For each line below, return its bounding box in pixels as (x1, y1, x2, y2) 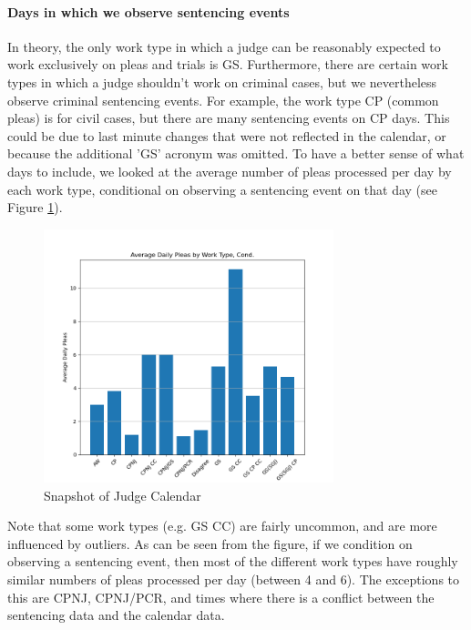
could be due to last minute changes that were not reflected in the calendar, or (7, 126, 446, 145)
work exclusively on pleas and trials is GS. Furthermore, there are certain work (7, 55, 448, 74)
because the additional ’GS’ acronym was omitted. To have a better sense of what (7, 144, 465, 163)
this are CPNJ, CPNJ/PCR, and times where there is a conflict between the (7, 587, 435, 606)
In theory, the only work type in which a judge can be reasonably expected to (7, 36, 441, 56)
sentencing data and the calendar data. (7, 605, 225, 625)
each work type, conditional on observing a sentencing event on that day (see (7, 179, 438, 198)
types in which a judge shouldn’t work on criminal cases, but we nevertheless (7, 72, 437, 91)
